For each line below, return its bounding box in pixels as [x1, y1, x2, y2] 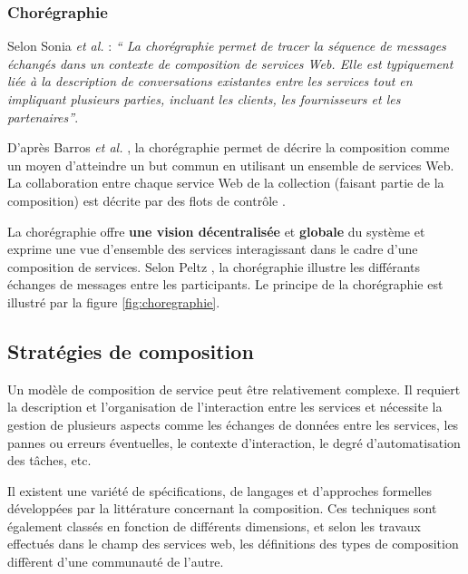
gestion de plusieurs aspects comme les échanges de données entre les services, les [7, 414, 459, 433]
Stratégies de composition [7, 336, 254, 365]
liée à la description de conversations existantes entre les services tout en [7, 72, 413, 91]
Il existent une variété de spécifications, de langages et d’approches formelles [7, 481, 432, 500]
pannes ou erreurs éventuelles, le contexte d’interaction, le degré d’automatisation [7, 433, 461, 452]
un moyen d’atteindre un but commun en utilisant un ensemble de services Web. [7, 155, 454, 174]
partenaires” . [7, 107, 79, 126]
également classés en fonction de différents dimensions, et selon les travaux [7, 516, 422, 535]
